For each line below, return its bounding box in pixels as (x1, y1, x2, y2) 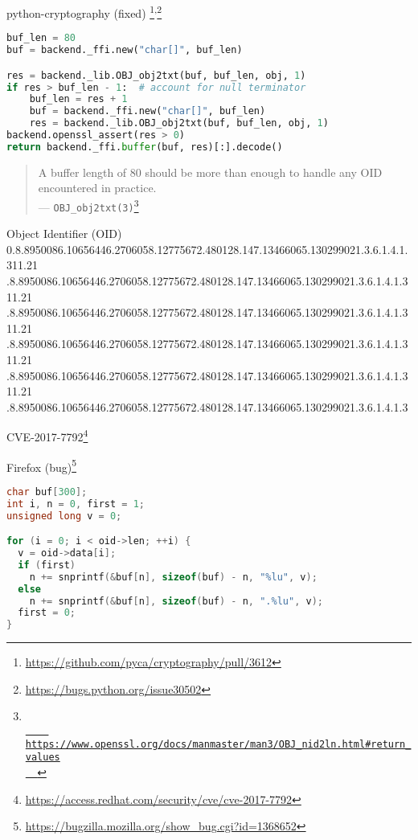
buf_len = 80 (6, 32, 76, 44)
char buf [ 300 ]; (6, 486, 88, 498)
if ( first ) (18, 559, 76, 571)
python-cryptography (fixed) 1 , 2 (6, 2, 162, 21)
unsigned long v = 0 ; (6, 510, 122, 522)
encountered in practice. (38, 179, 157, 196)
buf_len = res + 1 (29, 93, 128, 105)
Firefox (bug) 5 (6, 456, 76, 475)
